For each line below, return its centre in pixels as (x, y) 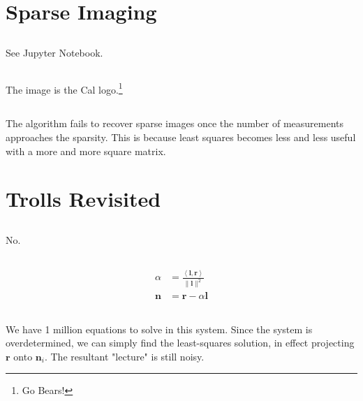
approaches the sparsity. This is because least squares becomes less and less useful (181, 137)
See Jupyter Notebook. (54, 52)
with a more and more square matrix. (86, 151)
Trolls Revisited (83, 199)
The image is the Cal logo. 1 (64, 88)
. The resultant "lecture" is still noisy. (124, 356)
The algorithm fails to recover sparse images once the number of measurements (175, 123)
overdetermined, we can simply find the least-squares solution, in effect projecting (180, 343)
